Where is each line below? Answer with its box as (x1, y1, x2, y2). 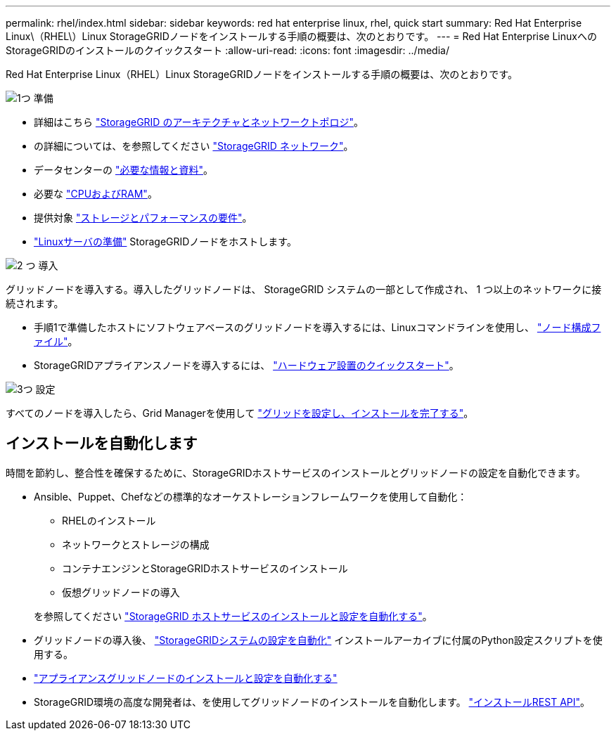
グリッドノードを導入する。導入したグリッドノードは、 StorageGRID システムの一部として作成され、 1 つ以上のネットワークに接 (6, 283, 602, 295)
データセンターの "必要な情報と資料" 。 (34, 164, 213, 176)
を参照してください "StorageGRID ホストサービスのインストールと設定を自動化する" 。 (34, 609, 432, 622)
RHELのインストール (62, 514, 156, 527)
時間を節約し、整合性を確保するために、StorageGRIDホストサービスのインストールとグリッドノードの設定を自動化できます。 (6, 466, 586, 479)
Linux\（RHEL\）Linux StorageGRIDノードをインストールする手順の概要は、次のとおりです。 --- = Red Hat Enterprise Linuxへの (6, 30, 597, 42)
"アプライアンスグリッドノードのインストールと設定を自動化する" (34, 671, 338, 684)
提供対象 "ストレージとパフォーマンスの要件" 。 (34, 212, 252, 224)
